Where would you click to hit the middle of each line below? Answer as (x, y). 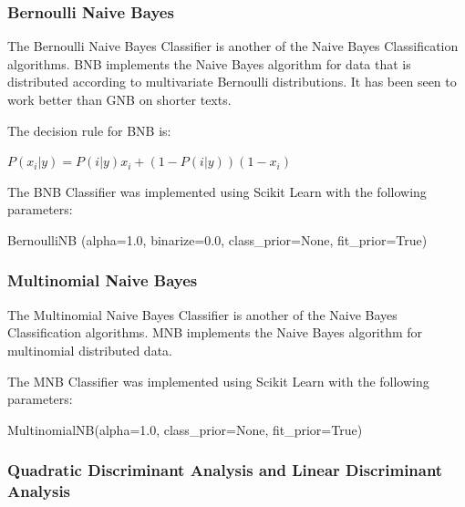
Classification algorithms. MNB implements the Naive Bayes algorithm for (215, 332)
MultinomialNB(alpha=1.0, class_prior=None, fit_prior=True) (185, 429)
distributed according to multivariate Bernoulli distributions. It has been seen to (232, 82)
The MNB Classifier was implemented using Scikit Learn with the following (218, 381)
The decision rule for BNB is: (89, 130)
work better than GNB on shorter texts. (119, 99)
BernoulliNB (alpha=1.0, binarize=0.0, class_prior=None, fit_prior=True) (217, 239)
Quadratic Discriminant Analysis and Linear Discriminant (225, 470)
